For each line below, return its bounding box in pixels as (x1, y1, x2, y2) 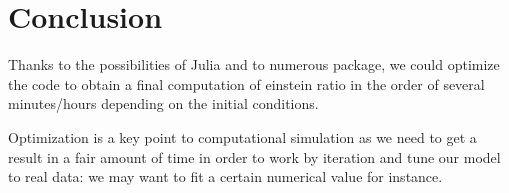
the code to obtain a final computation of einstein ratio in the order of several (8, 73, 485, 94)
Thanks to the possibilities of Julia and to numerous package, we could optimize (8, 54, 500, 75)
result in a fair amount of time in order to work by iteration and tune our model (8, 146, 501, 167)
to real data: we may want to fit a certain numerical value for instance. (8, 166, 443, 187)
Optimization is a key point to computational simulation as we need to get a (8, 126, 477, 147)
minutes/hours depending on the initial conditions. (8, 93, 319, 114)
